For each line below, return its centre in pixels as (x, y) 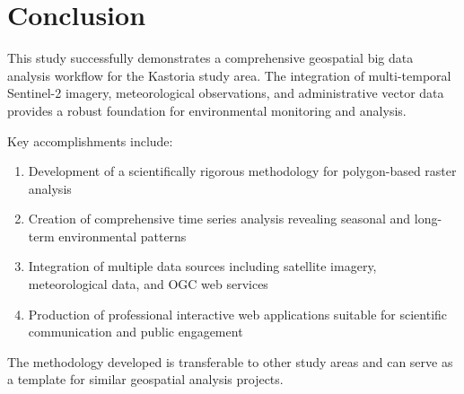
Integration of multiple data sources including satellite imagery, (202, 266)
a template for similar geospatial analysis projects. (145, 379)
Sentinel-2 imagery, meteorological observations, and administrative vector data (226, 93)
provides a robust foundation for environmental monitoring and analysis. (207, 110)
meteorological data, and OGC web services (148, 284)
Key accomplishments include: (90, 140)
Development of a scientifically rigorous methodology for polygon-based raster (242, 171)
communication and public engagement (136, 332)
